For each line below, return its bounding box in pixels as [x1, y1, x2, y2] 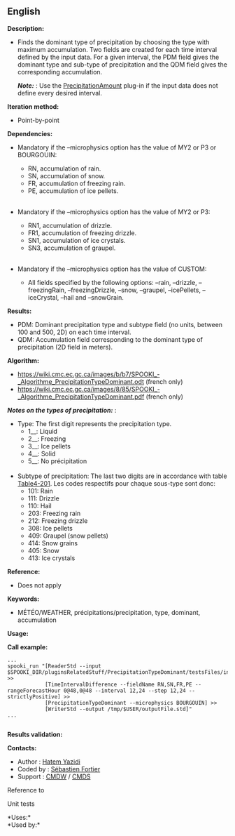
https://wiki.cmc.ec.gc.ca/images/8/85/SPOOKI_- [17, 385, 161, 393]
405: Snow [27, 546, 59, 555]
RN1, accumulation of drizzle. [27, 221, 113, 230]
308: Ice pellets [27, 524, 73, 532]
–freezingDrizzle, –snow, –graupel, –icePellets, [67, 286, 201, 294]
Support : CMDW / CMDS [17, 772, 91, 781]
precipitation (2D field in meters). [17, 343, 113, 351]
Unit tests [7, 799, 35, 808]
